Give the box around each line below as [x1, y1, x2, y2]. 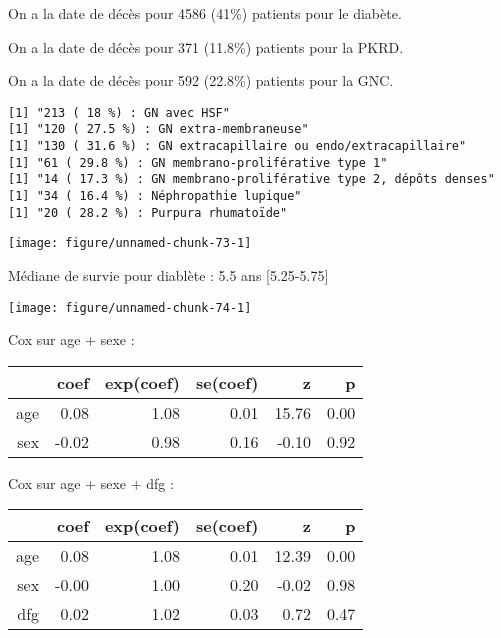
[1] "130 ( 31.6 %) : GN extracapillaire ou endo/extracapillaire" [8, 139, 467, 154]
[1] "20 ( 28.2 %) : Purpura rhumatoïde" [8, 205, 288, 220]
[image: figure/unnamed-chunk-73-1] [8, 236, 252, 251]
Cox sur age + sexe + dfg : [8, 472, 174, 493]
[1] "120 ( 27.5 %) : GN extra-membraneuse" [8, 122, 309, 137]
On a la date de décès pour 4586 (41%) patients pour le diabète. [8, 3, 402, 23]
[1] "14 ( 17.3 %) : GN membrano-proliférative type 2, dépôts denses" [8, 172, 495, 187]
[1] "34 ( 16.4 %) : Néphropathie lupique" [8, 189, 302, 204]
